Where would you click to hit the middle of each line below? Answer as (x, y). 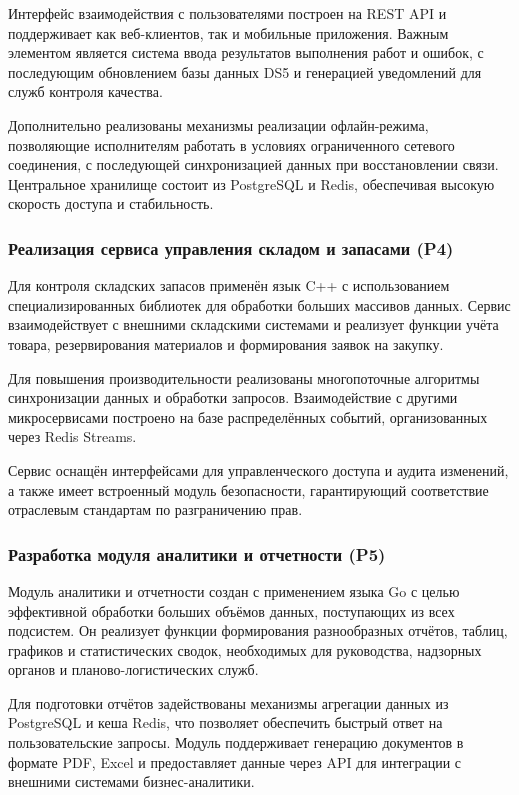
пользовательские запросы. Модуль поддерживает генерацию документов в (236, 742)
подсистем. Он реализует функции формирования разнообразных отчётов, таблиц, (258, 630)
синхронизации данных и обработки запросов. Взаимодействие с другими (233, 397)
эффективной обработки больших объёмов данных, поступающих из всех (231, 610)
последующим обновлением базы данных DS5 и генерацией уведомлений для (245, 71)
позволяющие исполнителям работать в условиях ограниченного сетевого (231, 144)
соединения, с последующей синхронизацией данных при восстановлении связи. (253, 164)
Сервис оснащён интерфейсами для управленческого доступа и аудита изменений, (258, 469)
